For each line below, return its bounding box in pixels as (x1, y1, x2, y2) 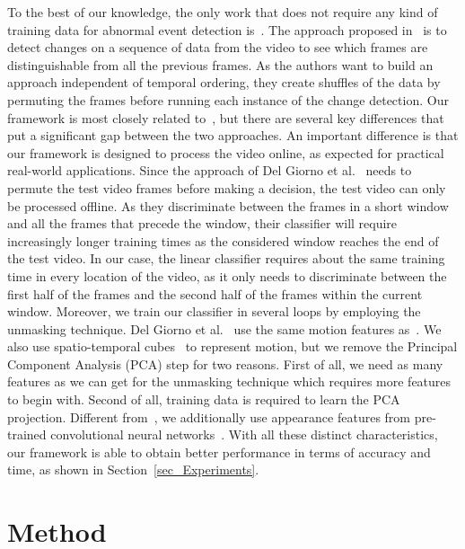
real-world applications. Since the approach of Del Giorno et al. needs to (7, 161, 412, 180)
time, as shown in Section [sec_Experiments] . (7, 460, 259, 479)
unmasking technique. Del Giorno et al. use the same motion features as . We (7, 319, 442, 338)
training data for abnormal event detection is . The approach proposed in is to (7, 20, 447, 39)
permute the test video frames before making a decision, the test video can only (7, 178, 446, 197)
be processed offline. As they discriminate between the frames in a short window (7, 196, 449, 215)
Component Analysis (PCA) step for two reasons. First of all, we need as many (7, 354, 443, 373)
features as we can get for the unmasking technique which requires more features (7, 372, 452, 391)
